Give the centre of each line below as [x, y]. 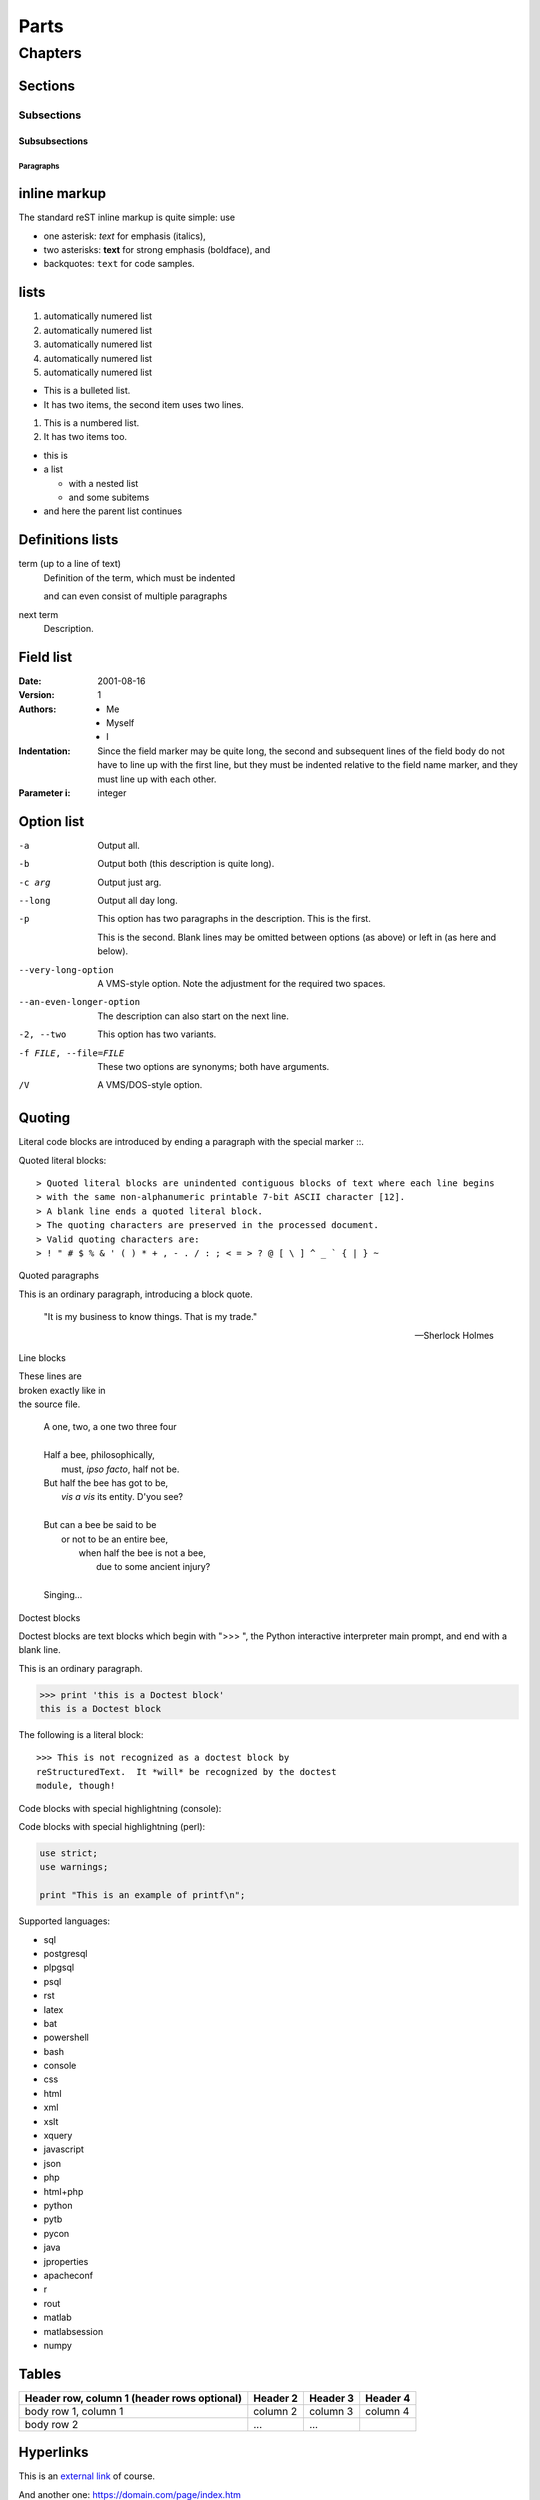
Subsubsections [53, 141]
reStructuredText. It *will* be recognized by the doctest [186, 1771]
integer [112, 792]
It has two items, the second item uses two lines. [143, 404]
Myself [120, 722]
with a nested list [103, 483]
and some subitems [109, 497]
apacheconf [68, 2275]
